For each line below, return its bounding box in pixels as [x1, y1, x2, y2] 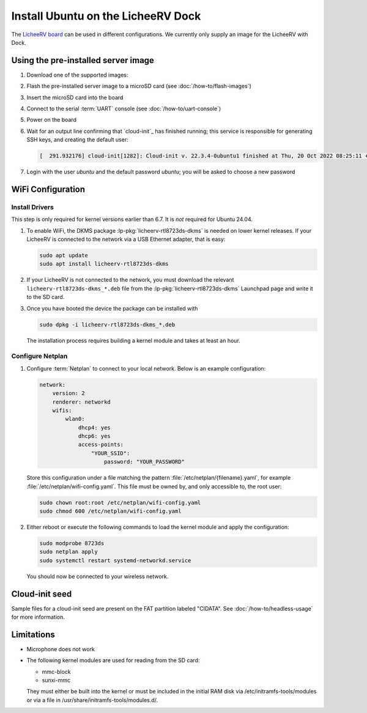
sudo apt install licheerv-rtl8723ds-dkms [39, 260, 169, 268]
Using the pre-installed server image [11, 55, 154, 66]
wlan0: [65, 415, 85, 423]
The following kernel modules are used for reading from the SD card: [26, 657, 200, 664]
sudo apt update [39, 252, 89, 259]
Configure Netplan [11, 352, 68, 361]
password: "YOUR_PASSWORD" [104, 458, 185, 466]
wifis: [52, 407, 72, 413]
